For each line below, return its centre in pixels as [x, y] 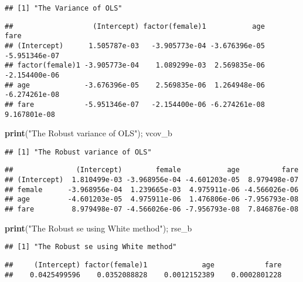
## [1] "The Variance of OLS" [64, 8]
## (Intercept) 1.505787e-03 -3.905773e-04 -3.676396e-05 [135, 46]
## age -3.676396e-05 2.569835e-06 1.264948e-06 [135, 85]
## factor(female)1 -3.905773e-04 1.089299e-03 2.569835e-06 [135, 66]
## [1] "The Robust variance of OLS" [78, 152]
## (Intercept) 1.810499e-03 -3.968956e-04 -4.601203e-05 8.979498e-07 [152, 180]
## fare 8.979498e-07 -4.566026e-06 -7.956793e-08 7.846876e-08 [152, 209]
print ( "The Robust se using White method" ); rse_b [98, 228]
